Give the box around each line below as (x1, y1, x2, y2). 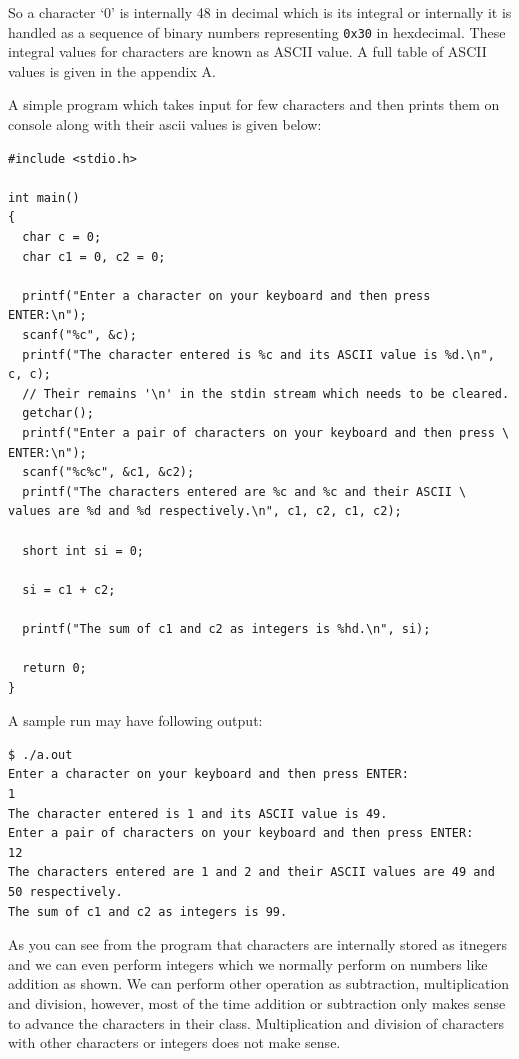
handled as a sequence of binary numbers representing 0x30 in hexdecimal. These (8, 21, 506, 42)
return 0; (22, 661, 87, 676)
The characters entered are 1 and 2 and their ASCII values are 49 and (8, 865, 495, 880)
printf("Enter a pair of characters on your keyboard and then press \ (22, 425, 510, 440)
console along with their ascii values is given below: (8, 114, 322, 135)
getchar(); (22, 406, 94, 421)
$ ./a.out (8, 747, 73, 762)
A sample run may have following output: (8, 710, 263, 731)
